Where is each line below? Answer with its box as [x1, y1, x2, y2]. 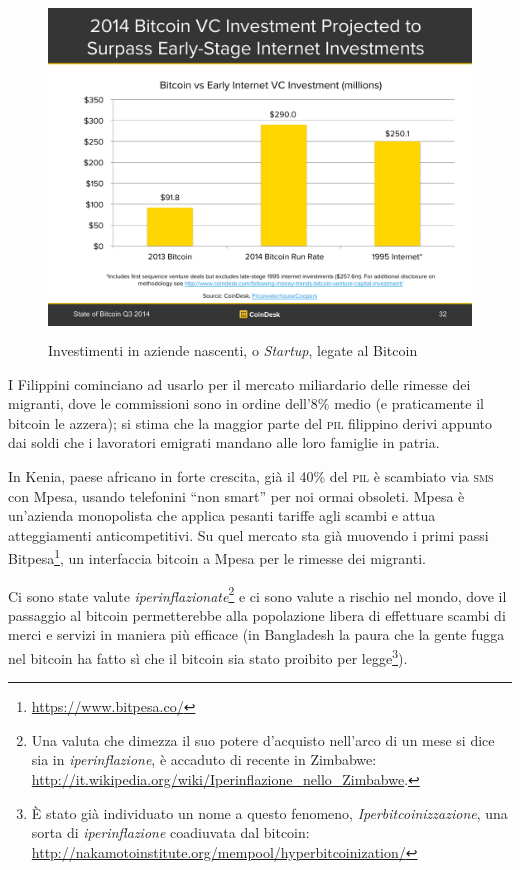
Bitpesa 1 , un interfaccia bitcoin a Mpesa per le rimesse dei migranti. [8, 545, 426, 568]
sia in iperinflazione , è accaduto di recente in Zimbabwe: [31, 749, 377, 770]
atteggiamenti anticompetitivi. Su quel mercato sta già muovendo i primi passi [8, 524, 489, 545]
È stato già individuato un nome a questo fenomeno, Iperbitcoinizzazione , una [31, 802, 508, 823]
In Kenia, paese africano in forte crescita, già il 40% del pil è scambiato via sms [8, 465, 494, 486]
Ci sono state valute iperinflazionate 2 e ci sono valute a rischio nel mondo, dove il [8, 582, 507, 606]
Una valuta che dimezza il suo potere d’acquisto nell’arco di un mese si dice [31, 729, 495, 750]
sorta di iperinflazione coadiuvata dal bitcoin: [31, 822, 310, 843]
